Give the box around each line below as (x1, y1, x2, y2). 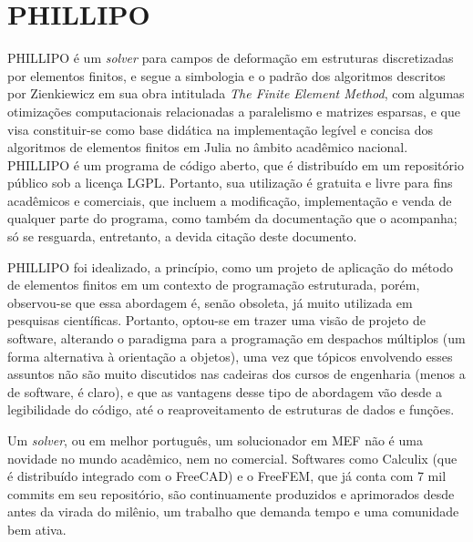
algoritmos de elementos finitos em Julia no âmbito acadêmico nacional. (7, 138, 408, 157)
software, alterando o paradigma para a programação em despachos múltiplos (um (7, 329, 466, 348)
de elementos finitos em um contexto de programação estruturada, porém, (7, 275, 420, 294)
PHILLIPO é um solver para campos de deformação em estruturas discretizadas (7, 48, 454, 67)
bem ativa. (7, 519, 67, 538)
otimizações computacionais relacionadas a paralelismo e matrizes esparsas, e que (7, 101, 460, 120)
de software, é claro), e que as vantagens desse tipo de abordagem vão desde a (7, 382, 442, 401)
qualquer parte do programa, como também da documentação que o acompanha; (7, 209, 458, 228)
